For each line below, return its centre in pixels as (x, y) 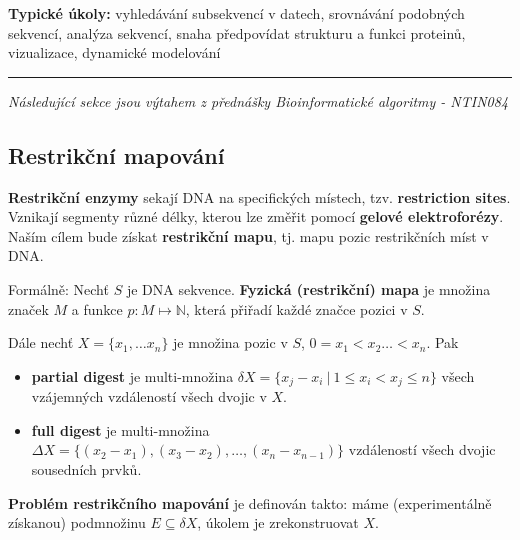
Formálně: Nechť (58, 288)
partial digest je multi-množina (132, 375)
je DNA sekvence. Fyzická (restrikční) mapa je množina (308, 288)
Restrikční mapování (116, 154)
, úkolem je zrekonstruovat (278, 522)
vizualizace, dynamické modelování (114, 52)
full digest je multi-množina (120, 429)
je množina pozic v (230, 342)
